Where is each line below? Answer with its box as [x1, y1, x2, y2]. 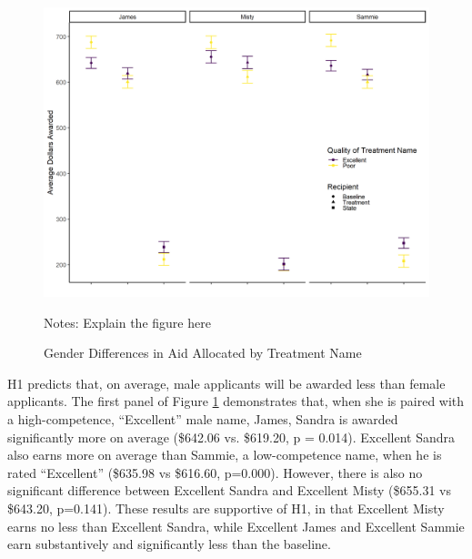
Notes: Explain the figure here [44, 312, 211, 331]
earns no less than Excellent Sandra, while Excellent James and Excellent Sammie [7, 516, 465, 535]
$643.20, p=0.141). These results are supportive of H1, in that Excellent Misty [7, 498, 445, 517]
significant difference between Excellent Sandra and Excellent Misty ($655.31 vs [7, 481, 451, 500]
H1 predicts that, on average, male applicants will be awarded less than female [7, 373, 446, 392]
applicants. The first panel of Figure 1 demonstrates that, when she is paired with [7, 391, 465, 411]
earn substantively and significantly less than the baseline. [7, 534, 331, 554]
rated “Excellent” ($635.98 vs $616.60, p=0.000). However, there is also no [7, 462, 423, 482]
